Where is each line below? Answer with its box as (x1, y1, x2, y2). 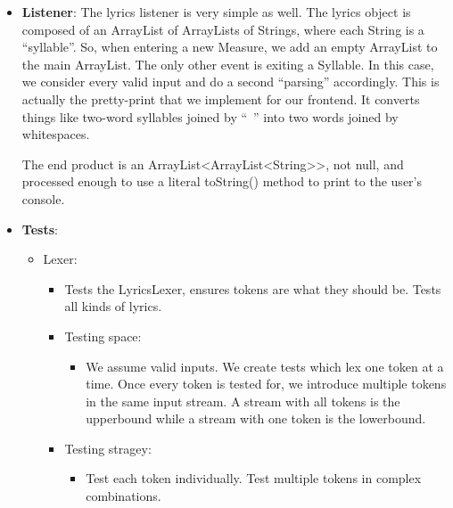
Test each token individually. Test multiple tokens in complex (86, 469, 422, 488)
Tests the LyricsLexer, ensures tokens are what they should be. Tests (64, 279, 441, 298)
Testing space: (64, 326, 142, 345)
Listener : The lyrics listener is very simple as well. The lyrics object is (21, 3, 411, 20)
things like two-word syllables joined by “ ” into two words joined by (21, 107, 399, 126)
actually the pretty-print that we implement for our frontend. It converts (21, 89, 420, 108)
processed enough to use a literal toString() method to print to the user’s (21, 172, 422, 191)
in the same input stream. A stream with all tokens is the (86, 391, 400, 410)
